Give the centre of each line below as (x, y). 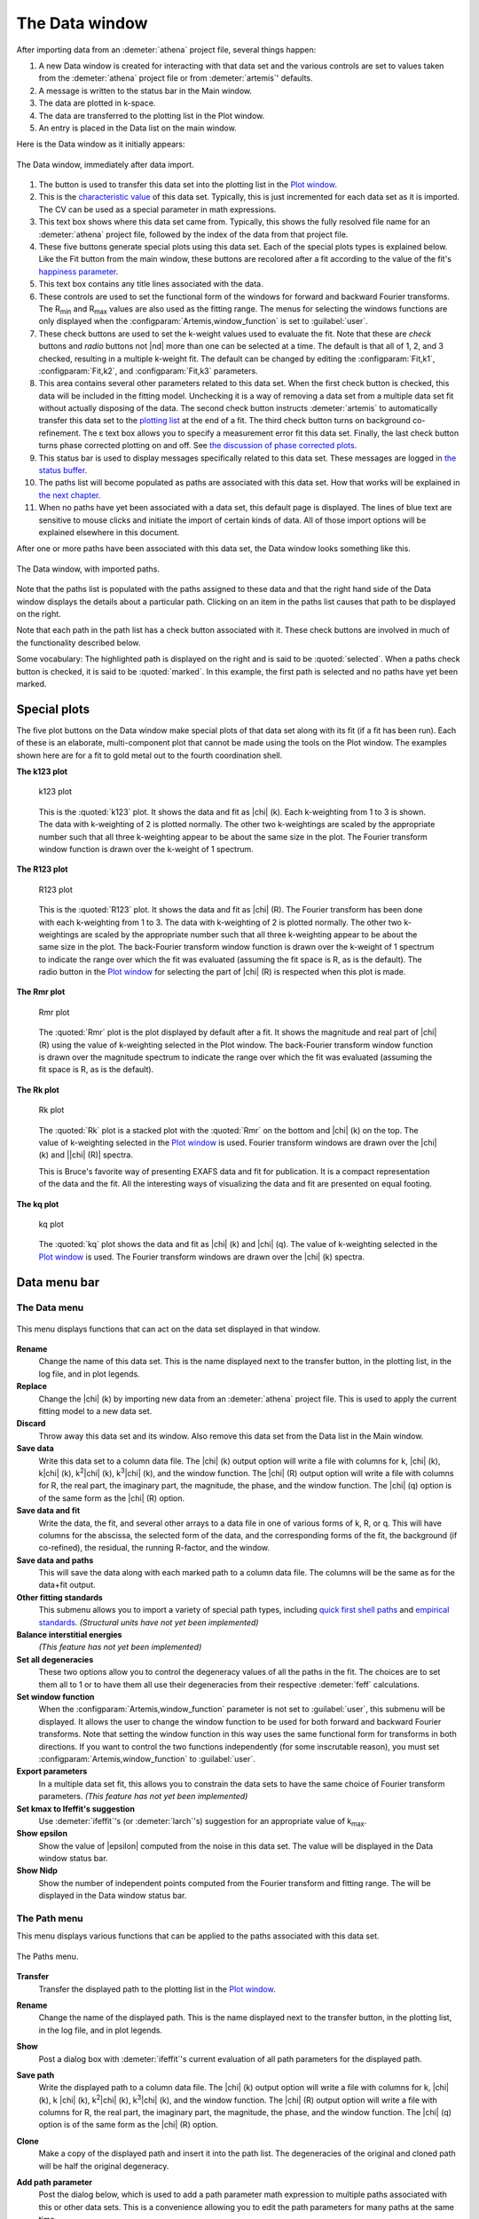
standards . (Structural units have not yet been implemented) (149, 1622)
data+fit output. (67, 1585)
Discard (31, 1424)
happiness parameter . (79, 272)
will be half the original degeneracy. (104, 2166)
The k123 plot (42, 771)
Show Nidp (37, 1871)
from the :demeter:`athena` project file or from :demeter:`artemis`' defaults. (176, 78)
